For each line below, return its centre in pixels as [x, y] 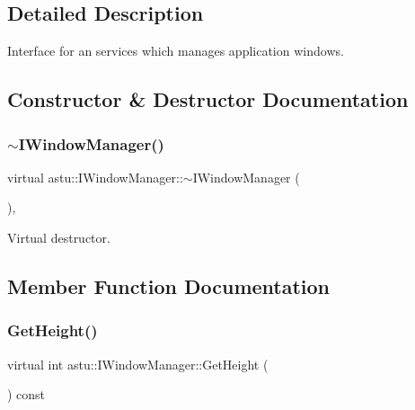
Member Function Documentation [169, 285]
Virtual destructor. [59, 237]
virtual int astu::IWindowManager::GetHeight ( [138, 364]
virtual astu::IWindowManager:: [95, 177]
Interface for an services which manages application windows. [176, 51]
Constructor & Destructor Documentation [208, 99]
